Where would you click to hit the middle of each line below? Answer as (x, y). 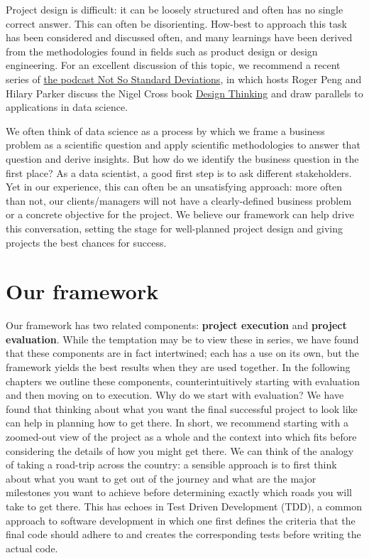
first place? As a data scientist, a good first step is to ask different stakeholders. (179, 172)
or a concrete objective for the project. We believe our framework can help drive (180, 214)
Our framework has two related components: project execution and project (176, 325)
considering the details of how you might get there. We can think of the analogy (180, 450)
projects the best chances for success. (86, 242)
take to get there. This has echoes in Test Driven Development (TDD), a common (184, 506)
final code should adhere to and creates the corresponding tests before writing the (183, 534)
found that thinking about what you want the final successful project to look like (182, 408)
